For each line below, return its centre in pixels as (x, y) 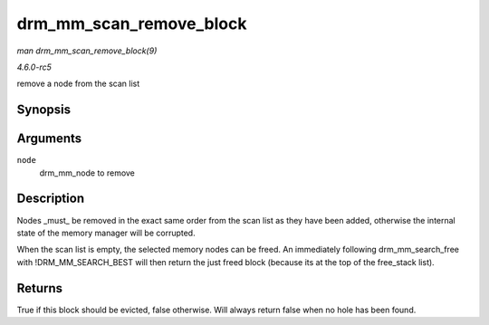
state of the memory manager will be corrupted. (106, 233)
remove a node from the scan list (78, 84)
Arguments (49, 139)
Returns (40, 288)
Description (51, 199)
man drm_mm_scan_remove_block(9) (87, 51)
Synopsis (44, 110)
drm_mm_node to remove (87, 173)
